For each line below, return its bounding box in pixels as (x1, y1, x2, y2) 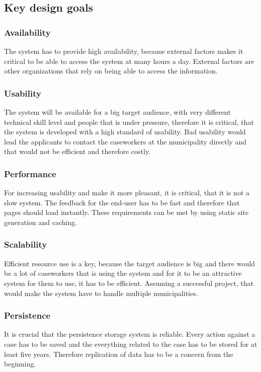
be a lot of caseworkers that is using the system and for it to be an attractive (4, 268, 242, 278)
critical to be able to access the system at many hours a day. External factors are (4, 55, 254, 66)
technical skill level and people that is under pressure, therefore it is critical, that (4, 116, 254, 127)
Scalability (4, 238, 47, 251)
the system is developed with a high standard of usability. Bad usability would (4, 126, 246, 137)
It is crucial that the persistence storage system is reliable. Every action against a (4, 329, 255, 339)
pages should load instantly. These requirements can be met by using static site (4, 207, 248, 217)
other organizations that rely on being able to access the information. (4, 65, 218, 76)
